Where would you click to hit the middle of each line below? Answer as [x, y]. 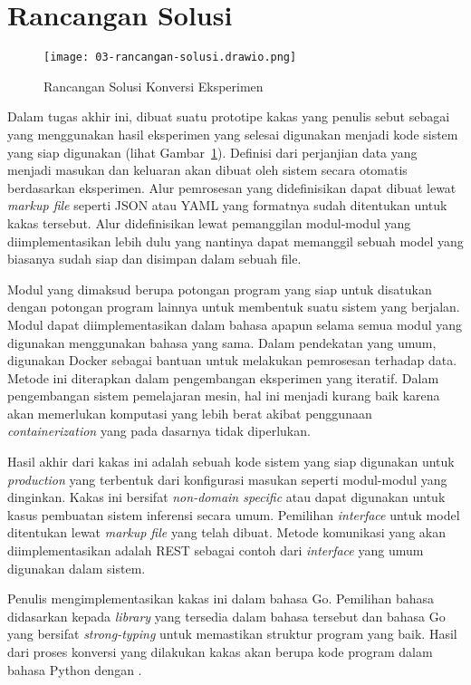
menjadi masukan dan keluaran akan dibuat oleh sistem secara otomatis [207, 170]
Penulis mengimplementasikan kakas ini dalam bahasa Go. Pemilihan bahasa [221, 598]
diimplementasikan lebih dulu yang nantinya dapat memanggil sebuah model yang [235, 241]
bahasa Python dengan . [75, 669]
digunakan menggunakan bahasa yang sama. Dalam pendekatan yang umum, [222, 342]
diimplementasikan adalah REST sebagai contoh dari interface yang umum [216, 550]
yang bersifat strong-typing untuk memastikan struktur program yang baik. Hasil [232, 634]
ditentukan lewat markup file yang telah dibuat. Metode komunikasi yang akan [226, 532]
